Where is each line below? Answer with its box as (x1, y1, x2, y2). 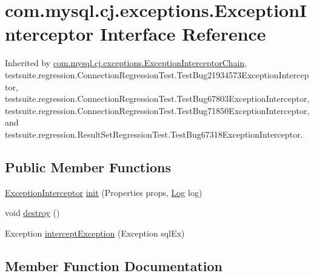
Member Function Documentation (5, 256, 223, 275)
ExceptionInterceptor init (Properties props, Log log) (5, 186, 202, 198)
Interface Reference (100, 21, 266, 46)
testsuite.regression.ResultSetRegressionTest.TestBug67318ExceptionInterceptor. (5, 127, 303, 140)
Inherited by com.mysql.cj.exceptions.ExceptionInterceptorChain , (5, 56, 247, 69)
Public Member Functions (5, 157, 171, 176)
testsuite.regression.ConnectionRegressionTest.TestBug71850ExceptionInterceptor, (5, 104, 310, 116)
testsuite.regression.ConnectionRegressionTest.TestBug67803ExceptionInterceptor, (5, 92, 310, 105)
